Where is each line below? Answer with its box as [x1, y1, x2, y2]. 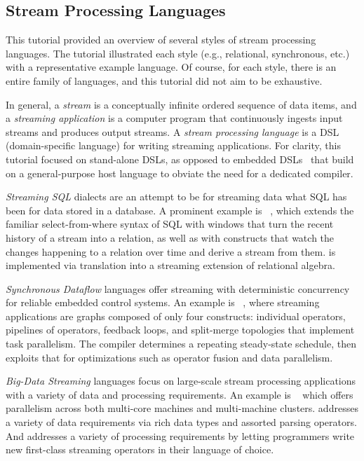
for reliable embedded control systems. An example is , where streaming [6, 295, 320, 310]
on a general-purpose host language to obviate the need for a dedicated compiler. [6, 165, 353, 180]
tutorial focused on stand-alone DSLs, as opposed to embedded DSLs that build [6, 151, 354, 166]
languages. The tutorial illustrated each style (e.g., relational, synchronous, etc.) [6, 46, 350, 60]
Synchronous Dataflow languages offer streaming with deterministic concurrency [6, 281, 350, 296]
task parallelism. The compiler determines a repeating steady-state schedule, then [6, 336, 356, 351]
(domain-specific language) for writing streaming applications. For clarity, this [6, 138, 341, 153]
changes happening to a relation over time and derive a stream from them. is [6, 244, 336, 259]
